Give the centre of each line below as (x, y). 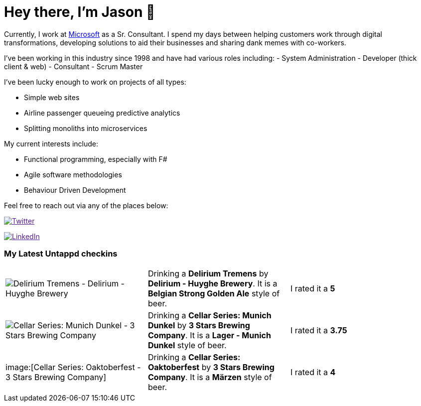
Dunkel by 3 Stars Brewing (199, 325)
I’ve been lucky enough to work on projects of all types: (95, 82)
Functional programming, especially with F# (96, 159)
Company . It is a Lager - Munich (209, 335)
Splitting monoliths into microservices (86, 128)
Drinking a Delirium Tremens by (208, 273)
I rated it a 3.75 (319, 330)
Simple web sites (52, 97)
